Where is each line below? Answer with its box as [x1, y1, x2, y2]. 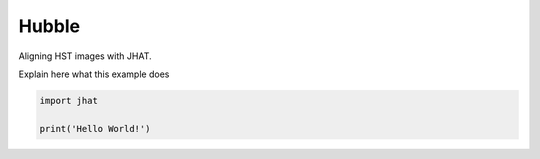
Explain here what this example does [18, 68, 170, 80]
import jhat [39, 95, 99, 106]
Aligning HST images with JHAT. [18, 50, 152, 62]
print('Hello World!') [39, 123, 151, 134]
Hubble [18, 15, 80, 37]
